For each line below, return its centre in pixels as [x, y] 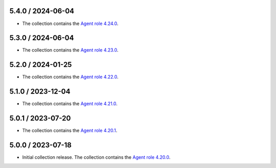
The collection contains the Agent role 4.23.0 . [70, 50]
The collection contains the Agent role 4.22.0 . [70, 77]
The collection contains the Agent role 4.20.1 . [70, 131]
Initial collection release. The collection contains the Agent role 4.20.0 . [96, 157]
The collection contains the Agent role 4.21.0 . [70, 104]
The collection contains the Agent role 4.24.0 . [70, 23]
